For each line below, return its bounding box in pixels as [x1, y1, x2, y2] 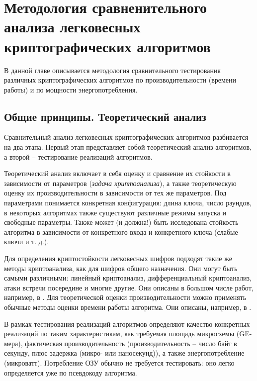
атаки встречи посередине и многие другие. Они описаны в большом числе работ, [4, 282, 254, 292]
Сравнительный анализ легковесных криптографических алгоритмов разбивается [4, 132, 249, 142]
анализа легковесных [4, 16, 141, 37]
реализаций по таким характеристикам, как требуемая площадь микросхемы [4, 328, 235, 339]
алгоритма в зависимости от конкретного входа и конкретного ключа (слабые [4, 226, 238, 237]
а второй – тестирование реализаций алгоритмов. [4, 151, 153, 162]
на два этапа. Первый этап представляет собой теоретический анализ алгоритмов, [4, 142, 252, 152]
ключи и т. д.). [4, 236, 49, 247]
